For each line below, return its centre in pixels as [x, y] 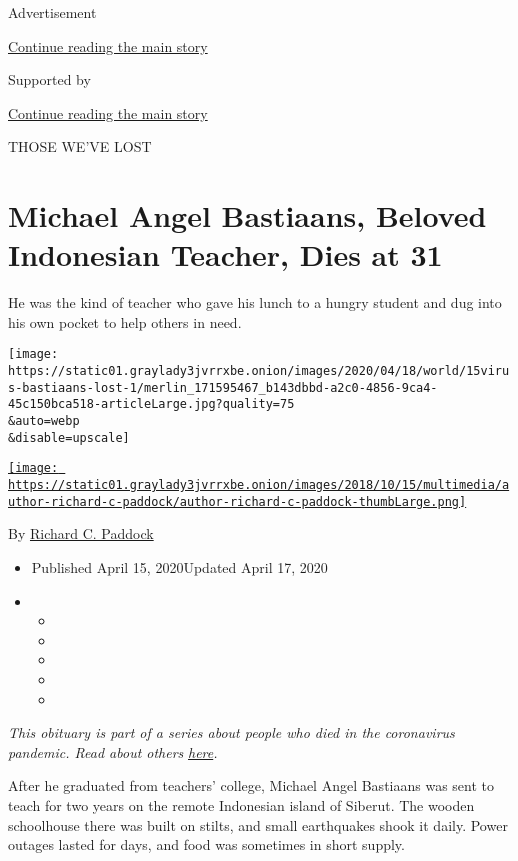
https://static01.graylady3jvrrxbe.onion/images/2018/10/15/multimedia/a [259, 485]
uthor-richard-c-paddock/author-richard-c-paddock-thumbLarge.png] [237, 501]
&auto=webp [44, 421]
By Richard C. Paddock [81, 533]
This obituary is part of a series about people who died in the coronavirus [231, 732]
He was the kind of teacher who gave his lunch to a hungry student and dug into [255, 302]
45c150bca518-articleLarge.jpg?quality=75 [151, 404]
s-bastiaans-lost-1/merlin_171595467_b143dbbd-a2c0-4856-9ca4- [223, 387]
